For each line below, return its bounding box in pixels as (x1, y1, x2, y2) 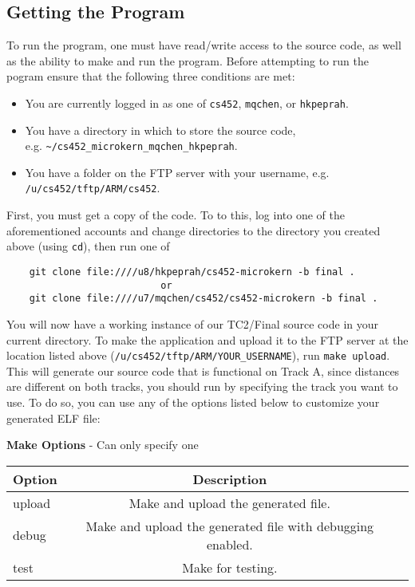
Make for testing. (182, 557, 278, 577)
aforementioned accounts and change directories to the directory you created (6, 222, 381, 238)
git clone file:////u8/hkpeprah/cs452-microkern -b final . (29, 266, 355, 278)
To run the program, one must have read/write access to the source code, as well (6, 37, 401, 53)
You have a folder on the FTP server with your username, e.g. (25, 163, 330, 180)
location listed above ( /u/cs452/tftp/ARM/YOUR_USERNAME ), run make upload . (6, 347, 390, 364)
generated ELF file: (6, 409, 101, 426)
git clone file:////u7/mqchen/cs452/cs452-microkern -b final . (29, 293, 378, 305)
